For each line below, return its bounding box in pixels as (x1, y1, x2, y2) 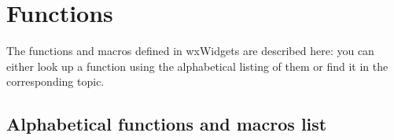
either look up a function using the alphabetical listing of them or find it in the (6, 57, 388, 74)
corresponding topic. (6, 73, 105, 90)
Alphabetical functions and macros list (6, 112, 327, 136)
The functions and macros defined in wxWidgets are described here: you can (6, 42, 374, 59)
